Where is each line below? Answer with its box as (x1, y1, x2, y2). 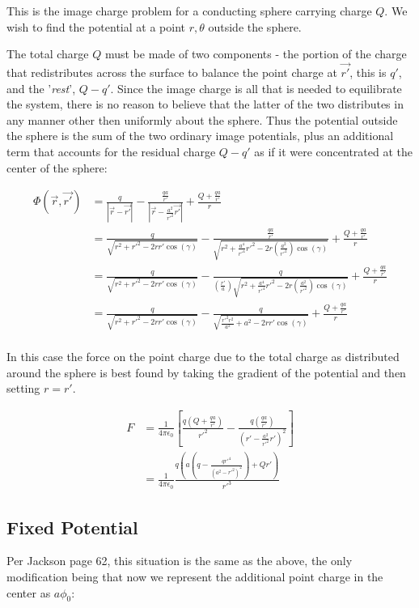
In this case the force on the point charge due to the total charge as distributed (6, 348, 400, 365)
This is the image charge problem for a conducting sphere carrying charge (6, 2, 372, 19)
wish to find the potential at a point (6, 18, 185, 35)
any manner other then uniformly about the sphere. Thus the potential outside (6, 111, 398, 128)
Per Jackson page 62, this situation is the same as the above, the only (6, 552, 353, 569)
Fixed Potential (6, 514, 138, 539)
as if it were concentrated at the (254, 142, 413, 159)
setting (6, 380, 40, 397)
